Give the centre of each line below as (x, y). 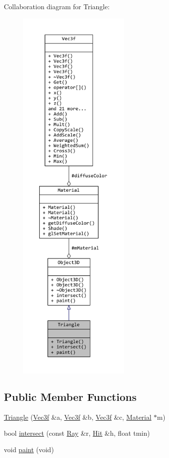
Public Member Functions (70, 396)
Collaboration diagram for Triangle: (57, 6)
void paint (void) (29, 449)
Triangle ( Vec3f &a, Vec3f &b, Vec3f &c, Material (78, 417)
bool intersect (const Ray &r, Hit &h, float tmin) (77, 433)
